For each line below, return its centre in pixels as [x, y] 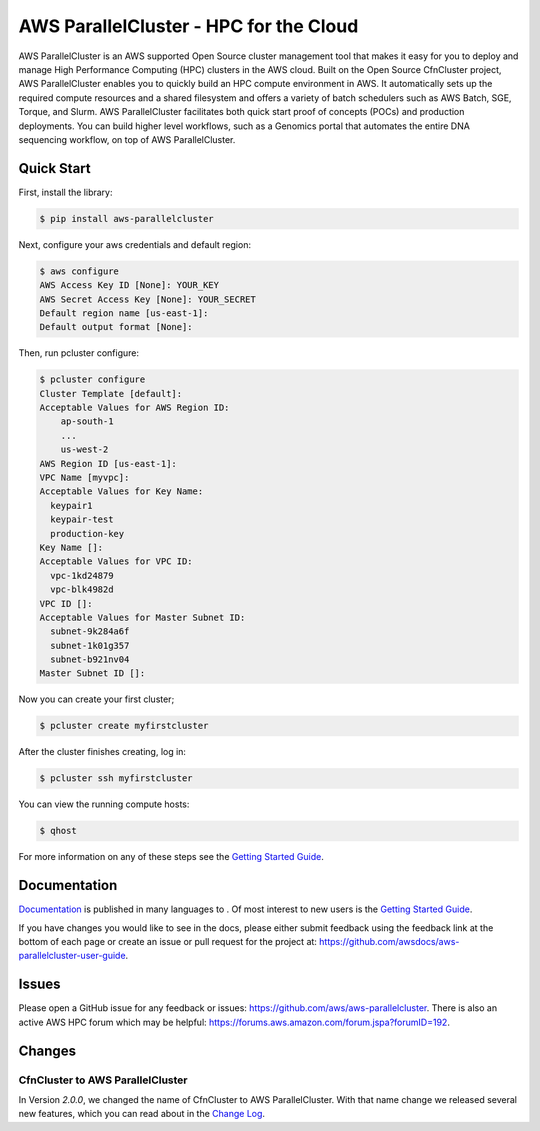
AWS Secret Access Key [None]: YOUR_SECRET [148, 299]
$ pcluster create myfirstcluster [124, 726]
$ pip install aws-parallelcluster [126, 218]
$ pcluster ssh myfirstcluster [116, 778]
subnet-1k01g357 [90, 645]
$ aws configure [79, 271]
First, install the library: [65, 192]
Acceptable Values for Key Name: [121, 491]
